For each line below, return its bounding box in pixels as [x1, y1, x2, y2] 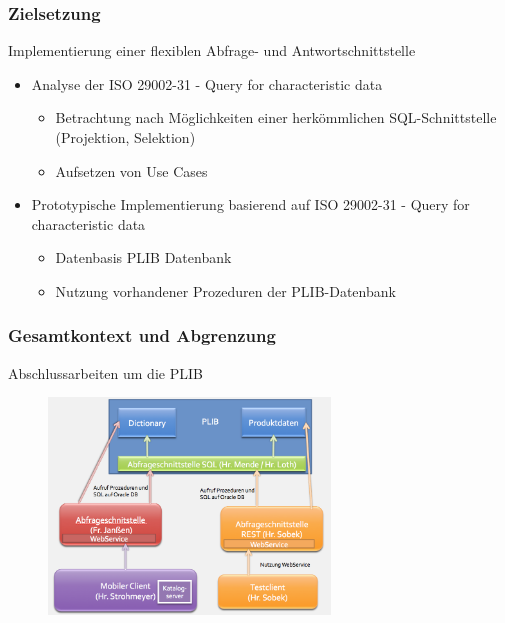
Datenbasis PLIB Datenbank [55, 247, 232, 268]
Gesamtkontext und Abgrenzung [8, 323, 276, 348]
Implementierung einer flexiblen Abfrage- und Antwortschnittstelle [8, 40, 416, 61]
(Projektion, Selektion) [55, 127, 196, 147]
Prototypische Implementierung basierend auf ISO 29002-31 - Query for [31, 194, 470, 215]
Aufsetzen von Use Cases [55, 160, 208, 181]
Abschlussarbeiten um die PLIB [8, 362, 203, 383]
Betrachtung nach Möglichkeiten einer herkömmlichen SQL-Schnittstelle [55, 107, 497, 128]
